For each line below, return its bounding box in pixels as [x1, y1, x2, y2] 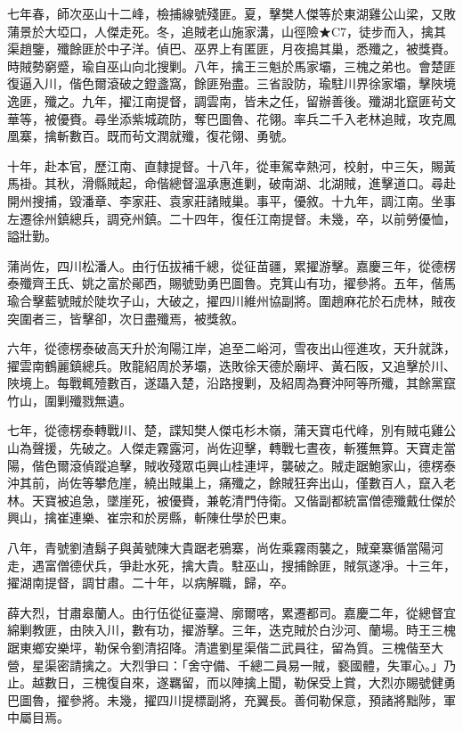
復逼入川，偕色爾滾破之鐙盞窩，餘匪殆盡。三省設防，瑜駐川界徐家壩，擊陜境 [7, 74, 456, 93]
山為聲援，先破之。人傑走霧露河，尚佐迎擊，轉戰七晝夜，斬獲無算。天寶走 [7, 439, 443, 457]
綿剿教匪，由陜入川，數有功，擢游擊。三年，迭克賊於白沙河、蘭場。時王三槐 [7, 620, 456, 639]
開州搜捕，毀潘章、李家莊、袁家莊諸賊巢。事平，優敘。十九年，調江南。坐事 [7, 191, 456, 209]
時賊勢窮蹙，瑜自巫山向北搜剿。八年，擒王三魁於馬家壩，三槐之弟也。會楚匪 [7, 56, 456, 75]
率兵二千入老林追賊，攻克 [293, 109, 443, 127]
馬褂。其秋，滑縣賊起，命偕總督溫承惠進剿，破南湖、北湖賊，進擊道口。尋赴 [7, 174, 456, 193]
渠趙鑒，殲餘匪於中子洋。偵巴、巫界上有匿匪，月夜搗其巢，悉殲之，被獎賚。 [7, 39, 456, 58]
